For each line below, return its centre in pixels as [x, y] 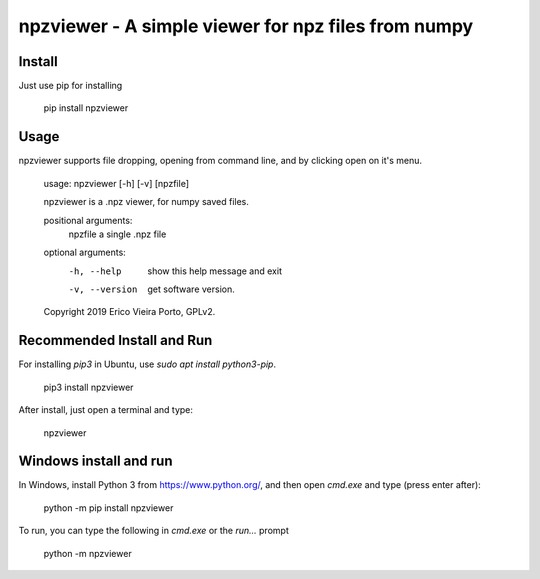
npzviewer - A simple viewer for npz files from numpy [246, 26]
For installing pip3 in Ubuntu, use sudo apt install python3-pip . [147, 364]
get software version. [191, 289]
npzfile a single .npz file [117, 234]
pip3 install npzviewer [88, 387]
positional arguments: [88, 220]
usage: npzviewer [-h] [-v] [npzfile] [116, 183]
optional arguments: [85, 252]
